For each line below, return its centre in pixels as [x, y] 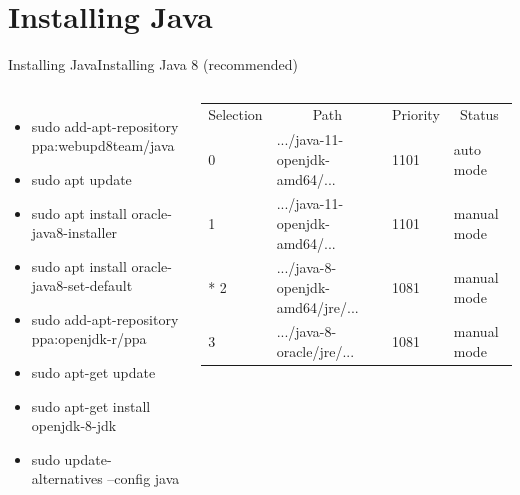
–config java [143, 478]
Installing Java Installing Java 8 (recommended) [153, 64]
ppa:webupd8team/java [103, 145]
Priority [416, 114]
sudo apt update [81, 178]
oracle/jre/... [315, 351]
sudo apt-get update [93, 372]
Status [479, 114]
